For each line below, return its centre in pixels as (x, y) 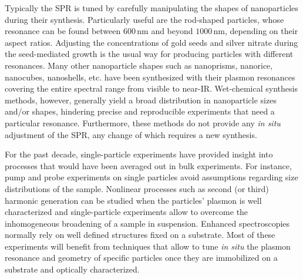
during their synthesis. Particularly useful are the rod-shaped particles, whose (144, 19)
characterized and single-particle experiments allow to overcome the (127, 212)
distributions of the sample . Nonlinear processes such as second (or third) (137, 188)
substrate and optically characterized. (72, 269)
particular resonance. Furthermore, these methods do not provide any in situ (143, 122)
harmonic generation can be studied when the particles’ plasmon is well (133, 200)
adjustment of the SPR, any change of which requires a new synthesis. (131, 134)
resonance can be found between (63, 31)
